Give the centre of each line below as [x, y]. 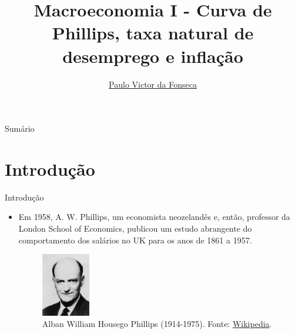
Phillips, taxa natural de [153, 33]
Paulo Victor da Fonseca [153, 84]
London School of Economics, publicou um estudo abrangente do [135, 228]
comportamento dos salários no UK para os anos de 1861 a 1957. [135, 240]
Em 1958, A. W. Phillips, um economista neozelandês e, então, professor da [154, 217]
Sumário [20, 128]
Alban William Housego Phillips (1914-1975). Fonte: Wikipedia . [157, 324]
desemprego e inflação [153, 56]
